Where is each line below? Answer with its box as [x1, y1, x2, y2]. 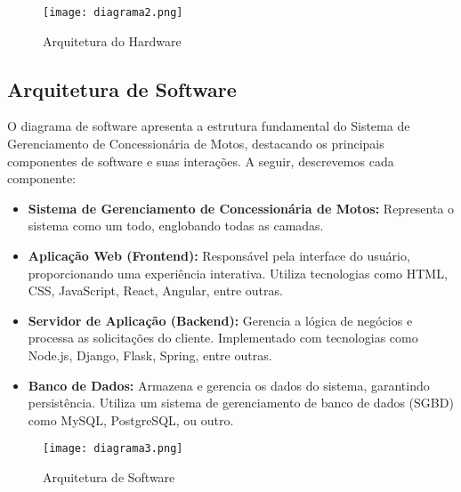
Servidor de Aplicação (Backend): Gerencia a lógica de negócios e [28, 311, 413, 329]
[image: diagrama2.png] [43, 6, 183, 19]
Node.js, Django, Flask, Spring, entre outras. [28, 345, 272, 364]
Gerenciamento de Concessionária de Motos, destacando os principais [7, 134, 384, 153]
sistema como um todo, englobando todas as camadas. [28, 216, 324, 235]
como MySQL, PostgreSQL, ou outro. [28, 410, 234, 429]
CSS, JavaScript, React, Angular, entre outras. [28, 281, 283, 300]
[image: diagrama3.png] [43, 442, 183, 456]
